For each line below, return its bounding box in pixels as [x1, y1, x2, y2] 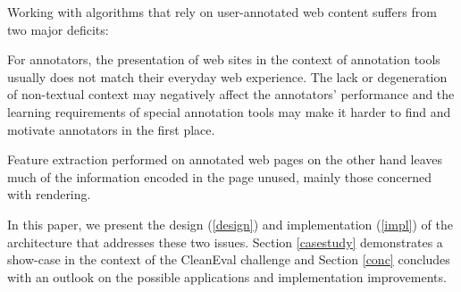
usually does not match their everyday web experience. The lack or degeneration [7, 67, 448, 86]
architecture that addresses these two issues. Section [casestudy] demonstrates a [7, 232, 443, 251]
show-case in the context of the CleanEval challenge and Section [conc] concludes [7, 250, 450, 269]
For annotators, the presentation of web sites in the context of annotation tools [7, 50, 440, 69]
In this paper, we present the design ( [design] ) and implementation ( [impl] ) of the [7, 214, 453, 233]
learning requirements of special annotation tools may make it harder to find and [7, 102, 451, 121]
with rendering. [7, 185, 91, 204]
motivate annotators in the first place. [7, 120, 215, 138]
